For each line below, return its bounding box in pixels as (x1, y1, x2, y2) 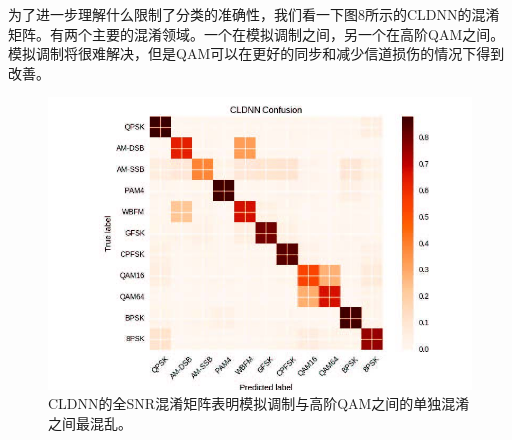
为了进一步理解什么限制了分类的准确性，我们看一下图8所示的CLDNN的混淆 (8, 4, 500, 24)
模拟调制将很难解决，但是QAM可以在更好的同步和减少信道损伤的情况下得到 (8, 43, 505, 64)
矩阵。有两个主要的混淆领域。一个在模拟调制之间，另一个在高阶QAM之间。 (8, 23, 505, 44)
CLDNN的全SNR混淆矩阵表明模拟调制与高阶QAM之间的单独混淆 (48, 393, 470, 414)
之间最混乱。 (48, 412, 132, 433)
